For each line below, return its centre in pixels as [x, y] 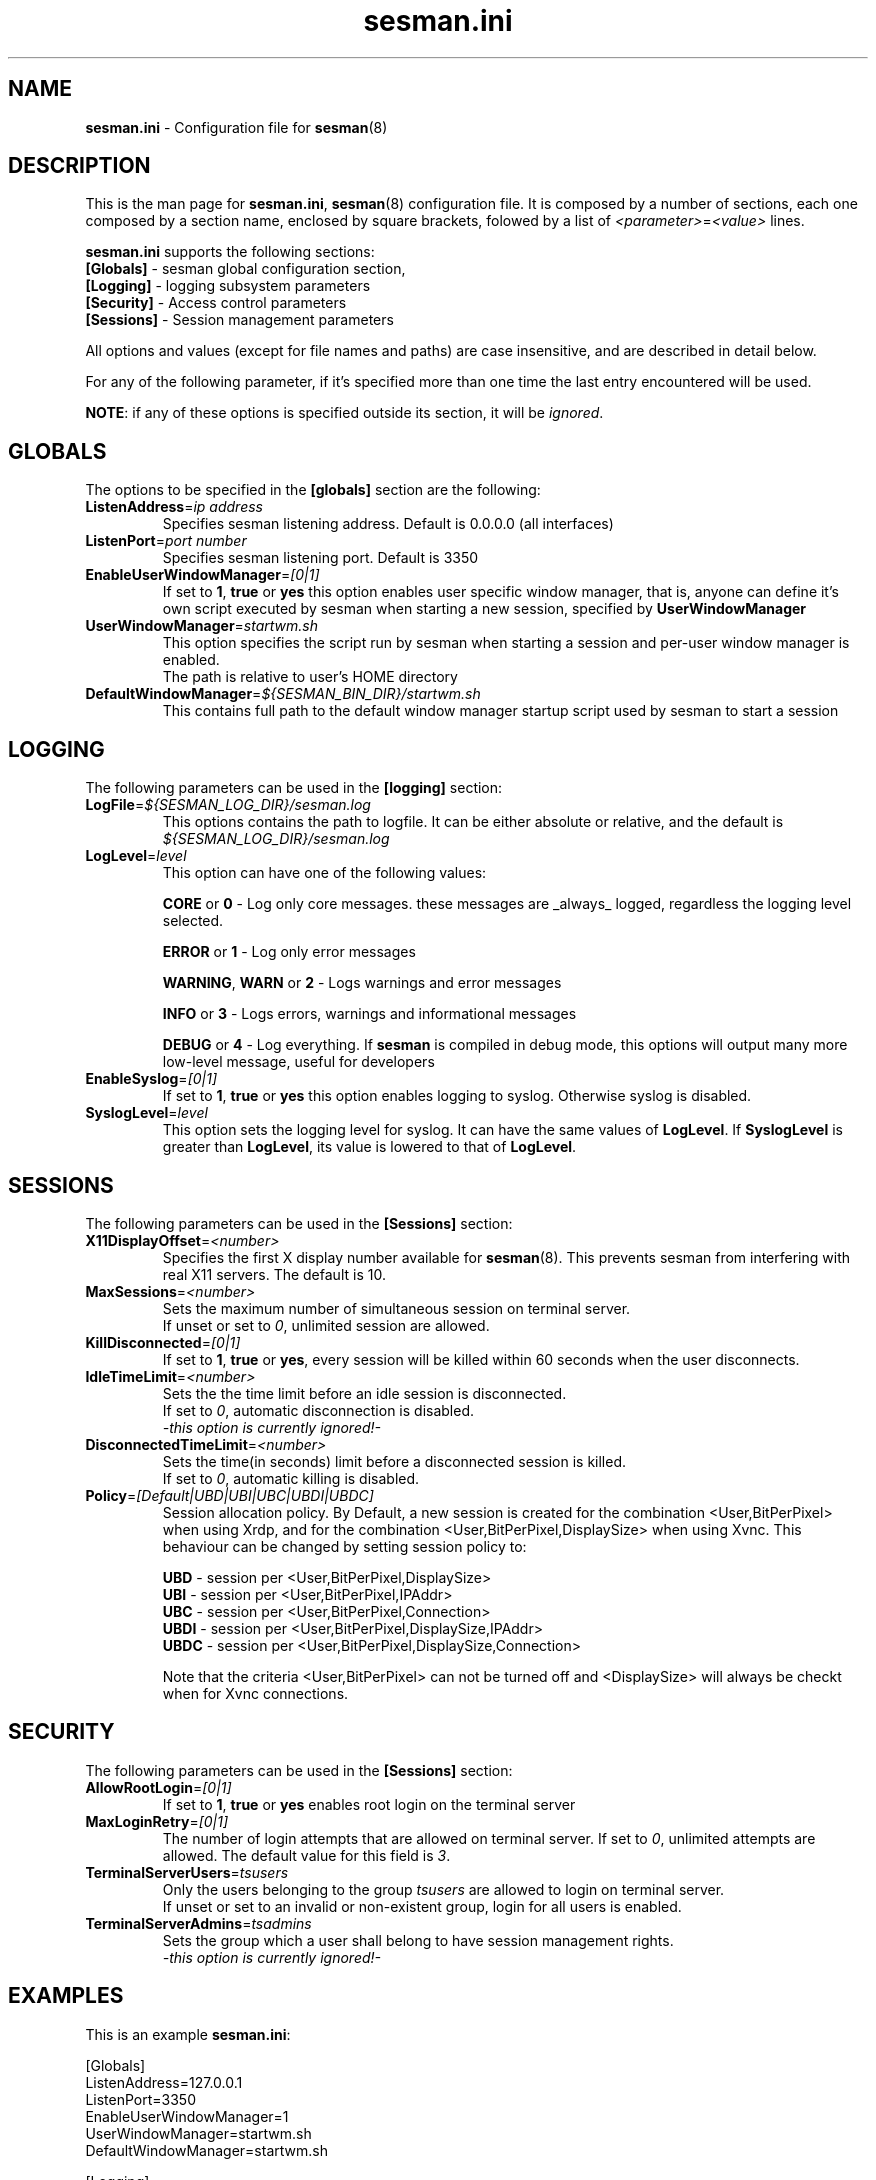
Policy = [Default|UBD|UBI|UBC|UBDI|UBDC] [229, 1495]
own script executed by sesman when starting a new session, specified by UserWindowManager [484, 609]
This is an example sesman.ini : [188, 2034]
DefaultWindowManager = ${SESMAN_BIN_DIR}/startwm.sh [283, 694]
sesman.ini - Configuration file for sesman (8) [236, 127]
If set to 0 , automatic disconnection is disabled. [318, 1410]
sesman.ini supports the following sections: [230, 252]
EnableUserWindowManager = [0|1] [202, 575]
